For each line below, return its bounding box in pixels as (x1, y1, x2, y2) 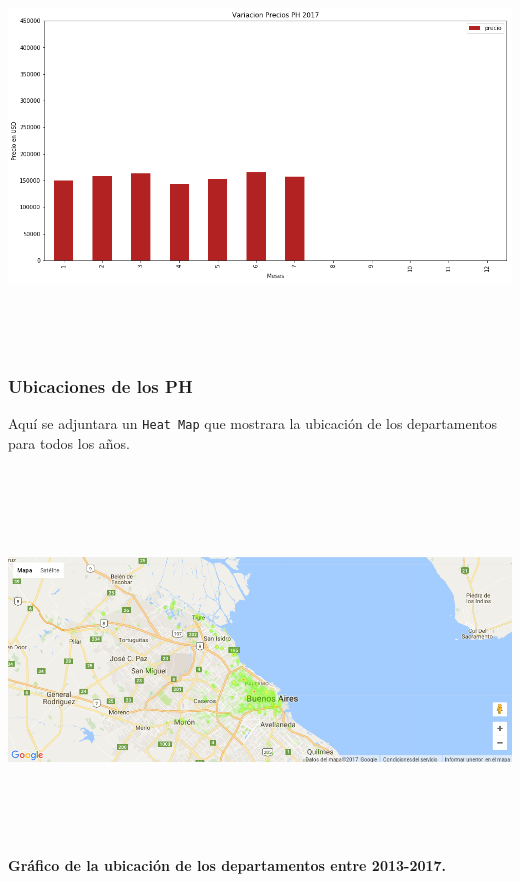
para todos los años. (8, 432, 130, 453)
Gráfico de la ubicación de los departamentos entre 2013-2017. (8, 854, 447, 875)
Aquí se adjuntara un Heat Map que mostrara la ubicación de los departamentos (8, 413, 498, 433)
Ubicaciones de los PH (8, 373, 193, 398)
